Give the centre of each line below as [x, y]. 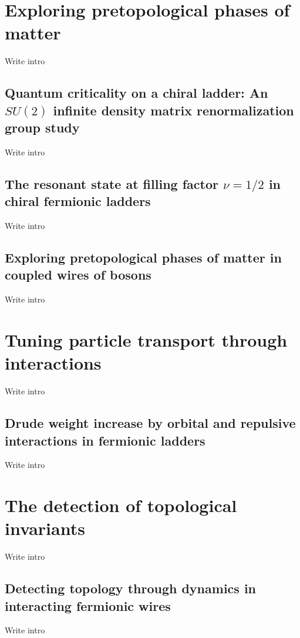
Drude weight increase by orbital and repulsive [150, 423]
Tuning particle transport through [146, 340]
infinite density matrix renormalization [173, 110]
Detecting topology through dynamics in [131, 588]
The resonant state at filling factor [112, 183]
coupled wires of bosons [78, 275]
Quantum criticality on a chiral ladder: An [136, 93]
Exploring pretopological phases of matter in [143, 257]
